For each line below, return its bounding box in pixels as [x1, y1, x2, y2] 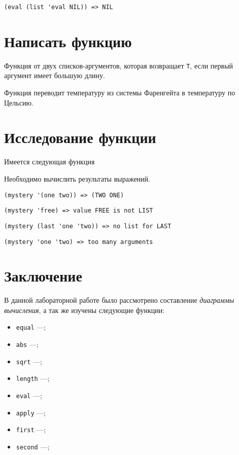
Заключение [4, 265, 82, 286]
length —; [16, 373, 50, 383]
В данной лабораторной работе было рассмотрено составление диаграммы [4, 295, 234, 305]
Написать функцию [4, 30, 132, 51]
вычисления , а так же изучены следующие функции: [4, 304, 165, 315]
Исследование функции [4, 127, 156, 148]
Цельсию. [4, 97, 33, 108]
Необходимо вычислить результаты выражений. [4, 173, 150, 184]
